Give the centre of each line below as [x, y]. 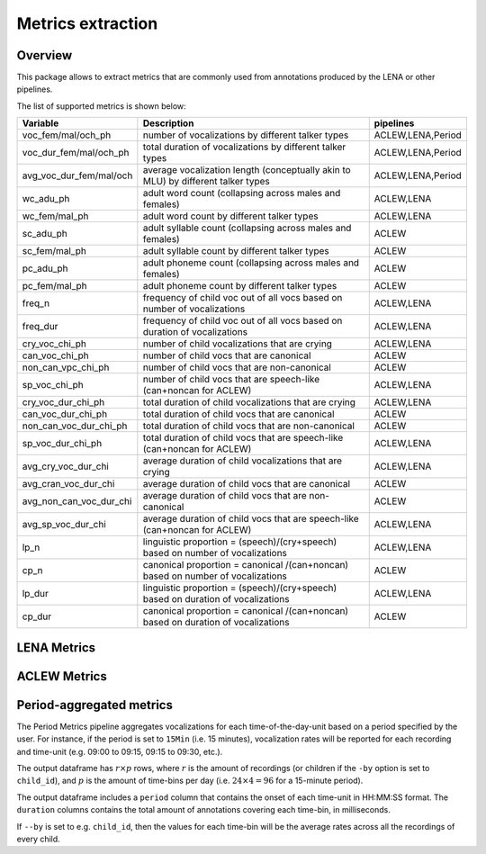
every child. [38, 839]
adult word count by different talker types [230, 216]
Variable [40, 123]
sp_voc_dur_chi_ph [62, 444]
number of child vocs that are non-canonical [237, 367]
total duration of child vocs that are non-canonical [249, 426]
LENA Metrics [56, 647]
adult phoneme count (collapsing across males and [251, 263]
